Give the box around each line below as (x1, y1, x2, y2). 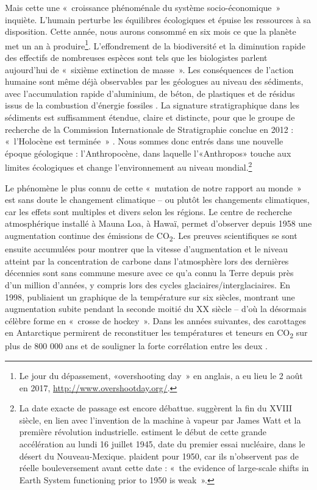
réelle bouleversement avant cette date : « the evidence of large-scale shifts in (19, 461, 309, 474)
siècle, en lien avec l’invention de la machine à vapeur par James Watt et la (19, 413, 301, 426)
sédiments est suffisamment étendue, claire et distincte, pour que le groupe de (5, 111, 295, 123)
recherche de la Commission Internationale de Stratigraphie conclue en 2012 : (5, 122, 294, 135)
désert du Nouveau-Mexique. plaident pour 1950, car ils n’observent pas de (19, 449, 299, 462)
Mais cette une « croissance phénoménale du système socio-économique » (5, 1, 281, 13)
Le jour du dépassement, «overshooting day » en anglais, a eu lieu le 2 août (19, 369, 303, 382)
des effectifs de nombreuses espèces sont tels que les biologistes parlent (5, 51, 268, 64)
